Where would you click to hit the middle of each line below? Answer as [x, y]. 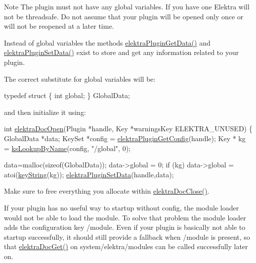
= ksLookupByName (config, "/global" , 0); [67, 148]
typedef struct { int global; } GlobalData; [67, 95]
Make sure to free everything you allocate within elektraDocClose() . [107, 191]
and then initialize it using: [45, 112]
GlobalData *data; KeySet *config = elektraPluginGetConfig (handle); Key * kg [125, 138]
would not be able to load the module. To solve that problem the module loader [125, 217]
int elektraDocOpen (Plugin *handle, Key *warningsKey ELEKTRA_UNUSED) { [128, 129]
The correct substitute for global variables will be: [80, 79]
